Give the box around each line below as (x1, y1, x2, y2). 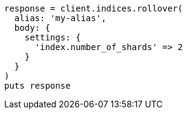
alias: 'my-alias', (14, 13, 107, 23)
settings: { (24, 33, 81, 42)
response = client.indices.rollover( (4, 4, 183, 13)
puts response (4, 81, 71, 90)
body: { (14, 23, 50, 33)
